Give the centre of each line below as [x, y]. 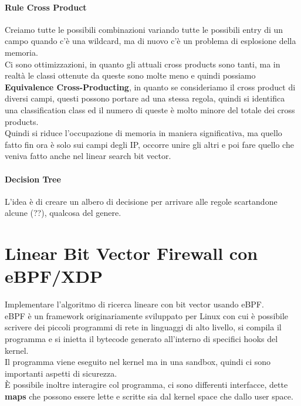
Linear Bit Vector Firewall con [131, 253]
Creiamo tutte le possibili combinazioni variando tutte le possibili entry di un [144, 29]
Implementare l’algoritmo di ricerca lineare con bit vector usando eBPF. [134, 304]
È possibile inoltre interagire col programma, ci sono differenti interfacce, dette [146, 385]
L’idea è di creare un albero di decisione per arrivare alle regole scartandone [141, 201]
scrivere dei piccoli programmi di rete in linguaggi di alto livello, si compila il [143, 327]
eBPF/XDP [54, 276]
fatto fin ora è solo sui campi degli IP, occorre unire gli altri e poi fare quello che [149, 144]
